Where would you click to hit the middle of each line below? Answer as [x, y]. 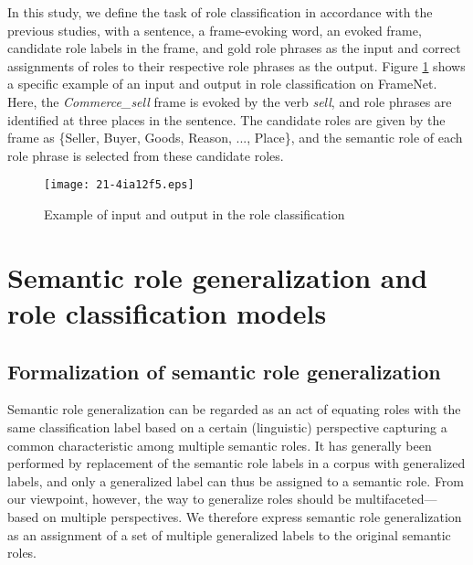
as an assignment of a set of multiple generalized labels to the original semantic [229, 534]
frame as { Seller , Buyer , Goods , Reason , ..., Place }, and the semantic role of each [235, 138]
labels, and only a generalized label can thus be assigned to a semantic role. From [236, 480]
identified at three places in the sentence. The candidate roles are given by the [226, 119]
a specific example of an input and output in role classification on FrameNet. [222, 84]
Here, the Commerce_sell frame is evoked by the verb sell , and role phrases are [230, 101]
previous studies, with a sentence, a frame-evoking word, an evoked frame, [215, 30]
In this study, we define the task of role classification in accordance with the [220, 12]
